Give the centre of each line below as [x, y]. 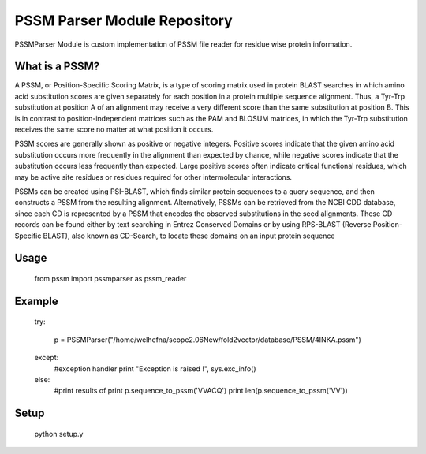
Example [36, 301]
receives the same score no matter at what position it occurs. [114, 129]
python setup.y [59, 434]
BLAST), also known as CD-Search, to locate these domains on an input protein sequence [189, 236]
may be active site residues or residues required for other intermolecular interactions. [153, 177]
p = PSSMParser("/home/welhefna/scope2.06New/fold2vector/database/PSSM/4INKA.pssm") [208, 340]
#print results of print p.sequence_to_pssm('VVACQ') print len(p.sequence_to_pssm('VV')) [201, 391]
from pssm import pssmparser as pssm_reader [110, 278]
